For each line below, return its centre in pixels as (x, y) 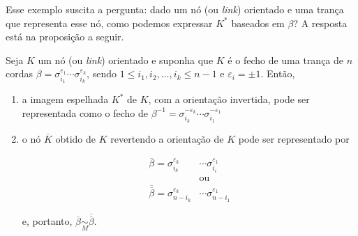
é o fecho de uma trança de (286, 60)
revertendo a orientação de (167, 138)
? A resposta (320, 23)
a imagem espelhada (65, 99)
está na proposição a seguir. (65, 37)
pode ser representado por (294, 138)
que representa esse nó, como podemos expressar (109, 23)
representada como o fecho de (85, 112)
